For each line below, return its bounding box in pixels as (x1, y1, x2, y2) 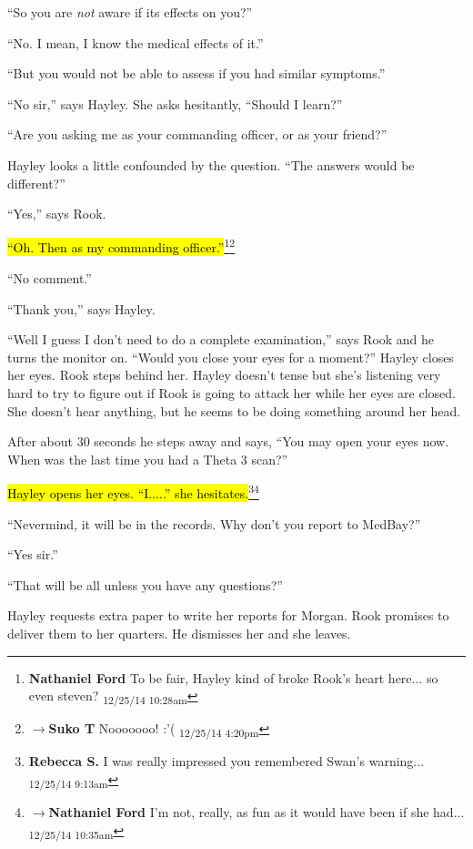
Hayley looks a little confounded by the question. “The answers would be (7, 155, 415, 174)
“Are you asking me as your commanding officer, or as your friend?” (7, 125, 387, 144)
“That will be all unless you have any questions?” (7, 575, 283, 594)
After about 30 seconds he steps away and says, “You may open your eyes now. (7, 432, 449, 451)
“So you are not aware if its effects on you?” (7, 3, 253, 21)
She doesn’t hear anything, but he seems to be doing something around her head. (7, 401, 461, 420)
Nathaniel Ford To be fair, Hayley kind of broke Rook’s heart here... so (28, 668, 438, 687)
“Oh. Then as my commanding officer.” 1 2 (7, 235, 236, 257)
